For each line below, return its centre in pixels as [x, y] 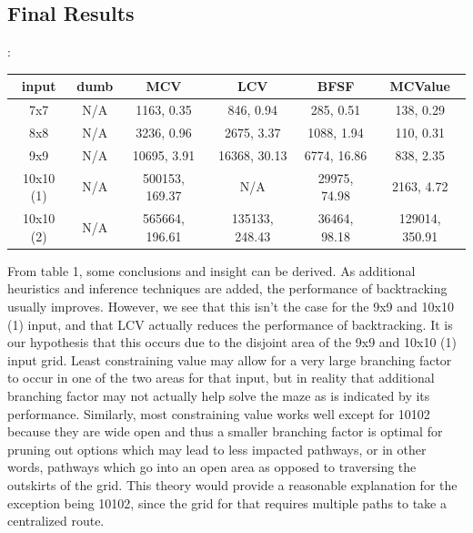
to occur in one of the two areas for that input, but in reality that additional [221, 378]
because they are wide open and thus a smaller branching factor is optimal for [225, 431]
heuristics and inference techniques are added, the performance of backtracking [227, 288]
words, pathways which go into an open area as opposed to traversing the [212, 467]
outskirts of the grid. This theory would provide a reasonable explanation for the [232, 484]
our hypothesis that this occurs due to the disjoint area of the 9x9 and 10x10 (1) [232, 342]
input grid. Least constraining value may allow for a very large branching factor [230, 359]
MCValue [420, 86]
